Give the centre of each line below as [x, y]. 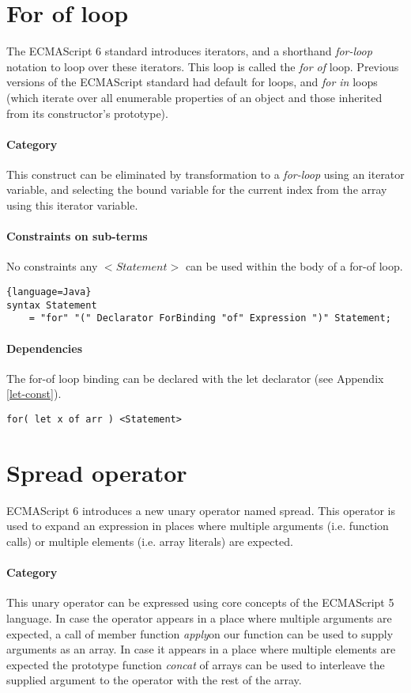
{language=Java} [49, 292]
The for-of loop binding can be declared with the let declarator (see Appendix [195, 378]
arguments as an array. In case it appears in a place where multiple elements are [201, 649]
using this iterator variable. [72, 205]
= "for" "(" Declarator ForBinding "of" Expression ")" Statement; [210, 318]
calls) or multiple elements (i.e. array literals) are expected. [150, 541]
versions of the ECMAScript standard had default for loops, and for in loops [192, 82]
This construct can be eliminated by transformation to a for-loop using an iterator [205, 174]
